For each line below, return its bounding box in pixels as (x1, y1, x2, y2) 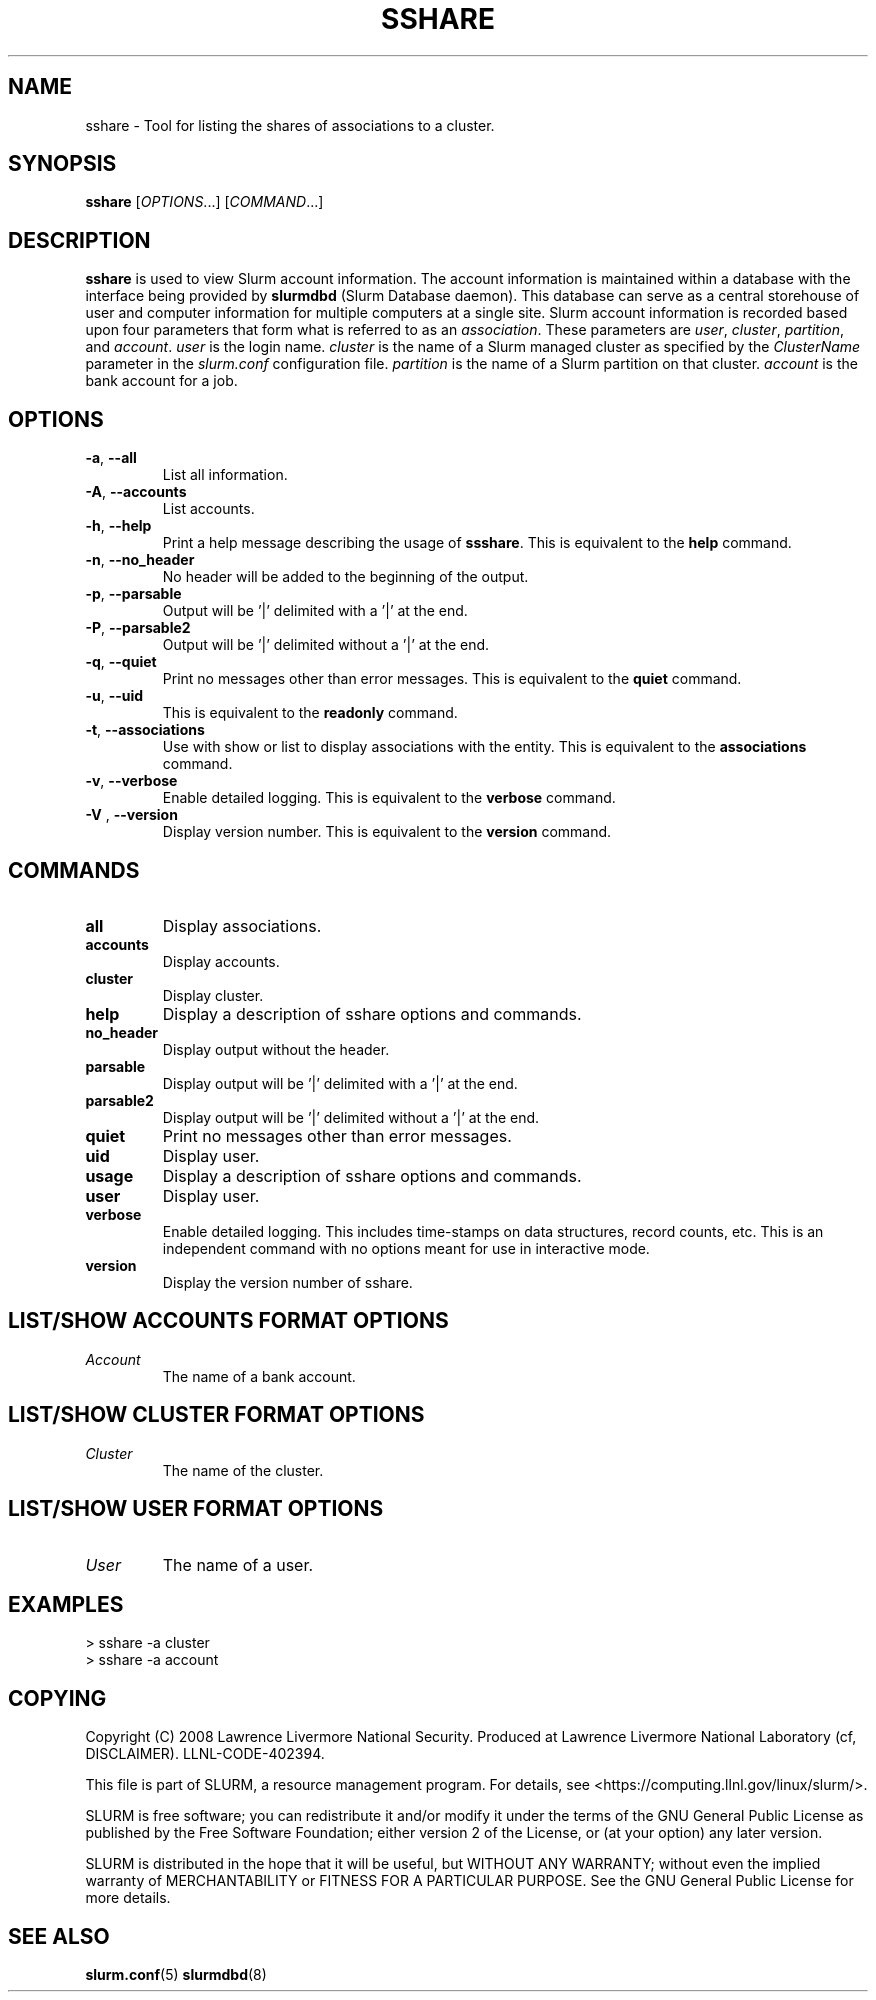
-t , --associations (85, 721, 205, 739)
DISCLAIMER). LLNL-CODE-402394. (85, 1745, 325, 1763)
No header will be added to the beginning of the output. (162, 568, 529, 586)
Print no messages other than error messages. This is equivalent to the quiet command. (162, 670, 742, 688)
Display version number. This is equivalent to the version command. (162, 823, 612, 841)
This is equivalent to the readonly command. (162, 704, 458, 722)
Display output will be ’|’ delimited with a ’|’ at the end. (162, 1074, 518, 1092)
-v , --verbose (85, 772, 178, 790)
